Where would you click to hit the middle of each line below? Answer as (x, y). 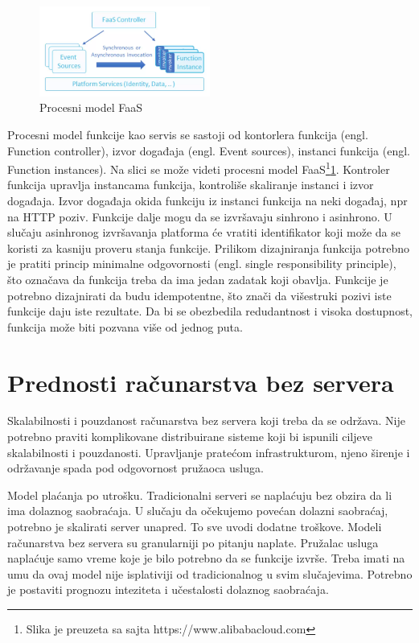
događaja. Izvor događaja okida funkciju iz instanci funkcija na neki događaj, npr (207, 200)
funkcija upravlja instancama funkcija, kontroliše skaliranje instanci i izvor (191, 185)
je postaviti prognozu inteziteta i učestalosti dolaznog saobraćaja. (168, 589)
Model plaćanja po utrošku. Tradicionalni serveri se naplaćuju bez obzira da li (200, 495)
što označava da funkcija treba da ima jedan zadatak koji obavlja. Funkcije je (198, 279)
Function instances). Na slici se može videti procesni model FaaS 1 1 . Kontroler (199, 168)
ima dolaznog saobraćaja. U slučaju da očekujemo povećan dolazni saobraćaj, (198, 511)
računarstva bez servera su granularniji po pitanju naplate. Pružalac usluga (193, 542)
